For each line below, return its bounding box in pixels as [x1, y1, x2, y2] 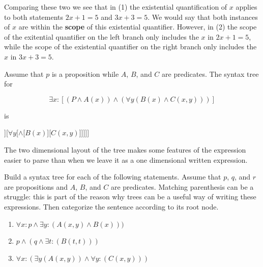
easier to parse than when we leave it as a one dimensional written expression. [4, 154, 248, 165]
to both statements [4, 11, 64, 22]
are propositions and [4, 181, 68, 192]
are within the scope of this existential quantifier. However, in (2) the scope [18, 21, 257, 32]
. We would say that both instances [148, 11, 258, 22]
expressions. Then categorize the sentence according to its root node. [4, 201, 219, 212]
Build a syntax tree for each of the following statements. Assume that [4, 171, 221, 182]
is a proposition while [51, 68, 119, 79]
